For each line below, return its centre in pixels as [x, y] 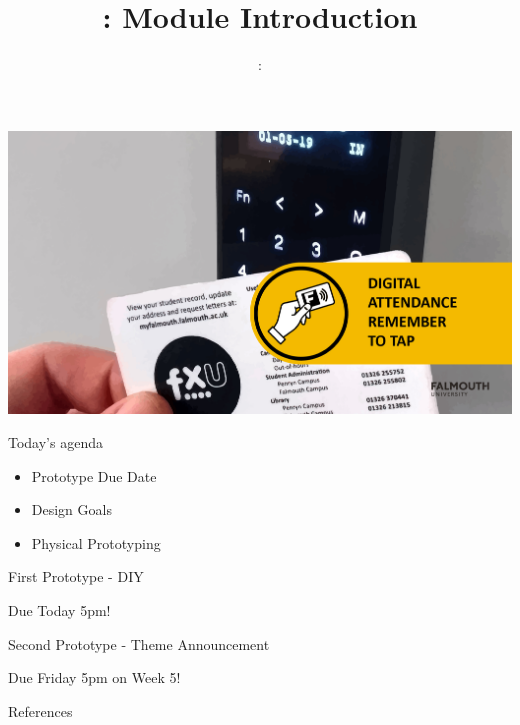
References [40, 710]
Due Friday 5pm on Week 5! [94, 677]
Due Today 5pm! [59, 610]
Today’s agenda [55, 442]
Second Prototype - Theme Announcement [139, 643]
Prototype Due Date [94, 475]
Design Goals [71, 509]
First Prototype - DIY [76, 576]
